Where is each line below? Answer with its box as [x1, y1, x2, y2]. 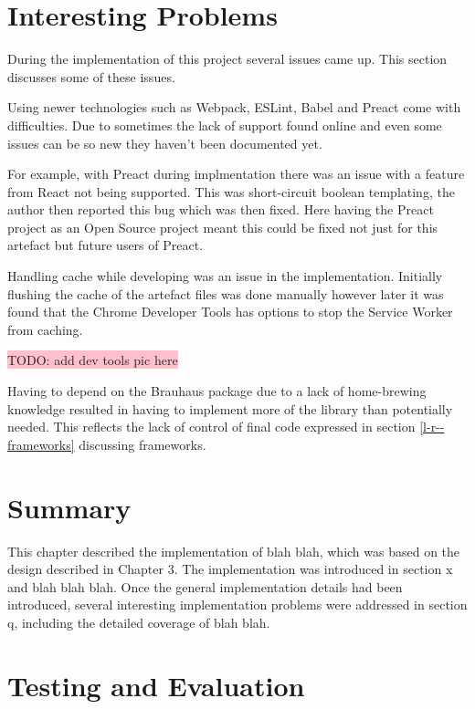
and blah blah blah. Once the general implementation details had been [7, 577, 403, 596]
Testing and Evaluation [7, 666, 305, 704]
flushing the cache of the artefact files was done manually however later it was [7, 284, 444, 303]
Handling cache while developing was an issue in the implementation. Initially [7, 266, 443, 286]
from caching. [7, 319, 83, 339]
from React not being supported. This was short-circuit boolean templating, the [7, 182, 455, 201]
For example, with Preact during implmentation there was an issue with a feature [7, 164, 465, 183]
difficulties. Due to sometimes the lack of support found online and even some [7, 115, 442, 134]
